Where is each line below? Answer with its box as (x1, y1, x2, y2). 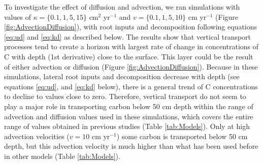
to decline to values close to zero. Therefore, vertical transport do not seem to (4, 91, 246, 102)
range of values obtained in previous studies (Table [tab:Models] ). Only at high (4, 121, 250, 131)
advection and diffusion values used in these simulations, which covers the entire (4, 111, 253, 121)
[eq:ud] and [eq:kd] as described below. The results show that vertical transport (4, 31, 251, 42)
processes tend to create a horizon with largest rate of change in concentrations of (4, 41, 259, 52)
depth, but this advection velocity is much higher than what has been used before (4, 141, 258, 151)
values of (4, 11, 31, 22)
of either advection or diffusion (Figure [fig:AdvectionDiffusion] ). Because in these (4, 61, 258, 72)
